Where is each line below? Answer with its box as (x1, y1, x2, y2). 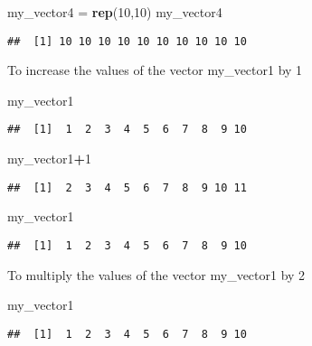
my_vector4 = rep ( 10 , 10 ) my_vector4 (7, 3, 222, 21)
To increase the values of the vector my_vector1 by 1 (7, 61, 303, 79)
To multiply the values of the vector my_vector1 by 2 (7, 265, 306, 284)
